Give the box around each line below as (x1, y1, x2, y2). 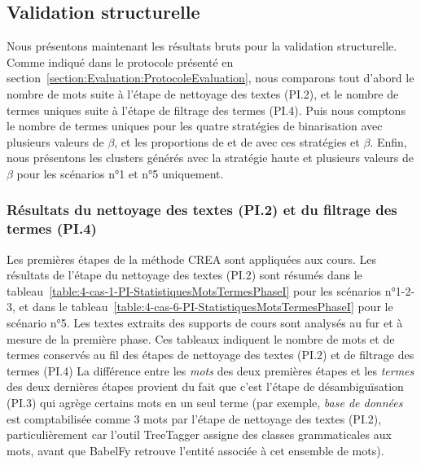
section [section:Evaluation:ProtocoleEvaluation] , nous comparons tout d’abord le (7, 69, 414, 86)
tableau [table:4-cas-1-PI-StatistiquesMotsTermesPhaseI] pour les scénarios (7, 282, 382, 299)
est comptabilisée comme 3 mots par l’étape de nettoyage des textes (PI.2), (7, 410, 382, 427)
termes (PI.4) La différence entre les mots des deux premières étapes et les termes (7, 362, 414, 379)
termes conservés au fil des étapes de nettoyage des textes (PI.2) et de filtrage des (7, 346, 414, 363)
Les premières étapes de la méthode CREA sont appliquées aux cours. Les (7, 250, 377, 267)
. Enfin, (370, 133, 407, 150)
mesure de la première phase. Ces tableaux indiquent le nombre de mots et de (7, 330, 395, 347)
